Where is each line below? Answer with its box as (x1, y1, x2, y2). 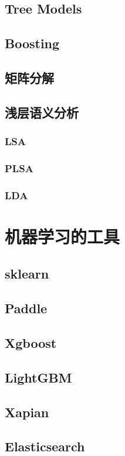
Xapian (5, 403, 49, 421)
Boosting (5, 34, 60, 52)
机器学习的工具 (5, 224, 120, 248)
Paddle (5, 299, 48, 317)
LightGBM (5, 368, 72, 386)
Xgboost (5, 333, 57, 351)
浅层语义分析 (5, 103, 79, 121)
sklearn (5, 264, 49, 283)
